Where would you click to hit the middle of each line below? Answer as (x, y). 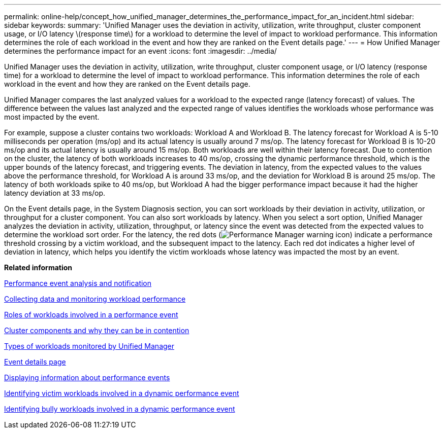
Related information (38, 267)
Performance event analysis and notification (78, 283)
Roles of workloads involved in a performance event (91, 315)
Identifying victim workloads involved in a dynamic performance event (122, 393)
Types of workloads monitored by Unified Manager (89, 346)
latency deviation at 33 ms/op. (55, 193)
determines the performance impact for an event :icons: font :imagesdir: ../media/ (140, 51)
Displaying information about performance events (87, 377)
